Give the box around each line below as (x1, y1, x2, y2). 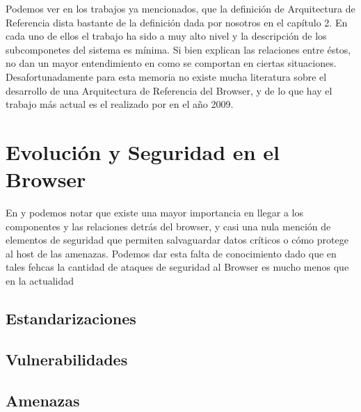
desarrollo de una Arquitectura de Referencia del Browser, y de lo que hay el (6, 83, 332, 97)
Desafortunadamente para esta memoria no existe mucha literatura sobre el (6, 69, 327, 84)
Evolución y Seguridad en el (6, 137, 280, 166)
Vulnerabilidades (6, 348, 128, 370)
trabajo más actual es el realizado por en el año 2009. (6, 97, 234, 111)
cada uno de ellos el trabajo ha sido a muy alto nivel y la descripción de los (6, 29, 327, 43)
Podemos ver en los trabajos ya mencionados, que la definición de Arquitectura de (6, 1, 355, 15)
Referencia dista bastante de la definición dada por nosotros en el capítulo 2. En (6, 15, 348, 29)
